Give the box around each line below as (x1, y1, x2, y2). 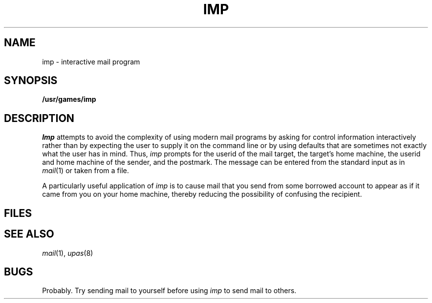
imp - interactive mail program (42, 57, 140, 66)
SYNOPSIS (4, 74, 58, 87)
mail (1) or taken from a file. (42, 166, 129, 175)
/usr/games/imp (42, 95, 96, 104)
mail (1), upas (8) (42, 248, 93, 257)
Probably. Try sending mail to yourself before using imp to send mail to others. (42, 286, 296, 295)
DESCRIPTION (4, 112, 74, 124)
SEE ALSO (4, 228, 54, 241)
